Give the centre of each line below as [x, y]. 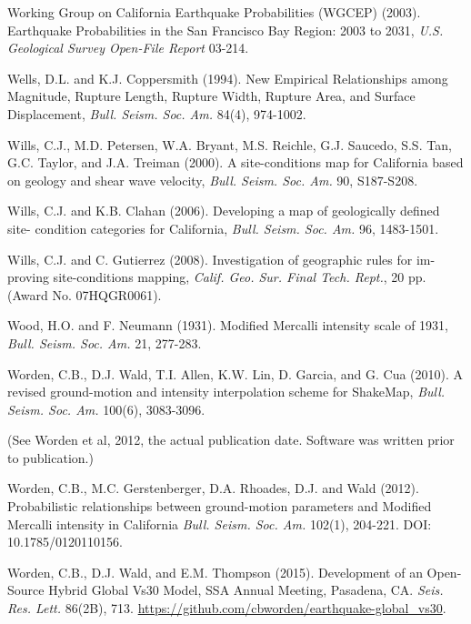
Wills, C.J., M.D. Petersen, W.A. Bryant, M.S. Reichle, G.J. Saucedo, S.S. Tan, [230, 144]
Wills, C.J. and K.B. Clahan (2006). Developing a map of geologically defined [224, 211]
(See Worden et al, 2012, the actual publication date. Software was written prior [231, 440]
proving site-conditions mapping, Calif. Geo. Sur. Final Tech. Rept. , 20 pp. [217, 277]
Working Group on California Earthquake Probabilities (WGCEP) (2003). [214, 12]
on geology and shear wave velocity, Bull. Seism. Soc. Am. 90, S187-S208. [213, 180]
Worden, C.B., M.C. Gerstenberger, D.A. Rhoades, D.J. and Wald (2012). [213, 488]
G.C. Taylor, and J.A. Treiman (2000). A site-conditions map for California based [235, 162]
